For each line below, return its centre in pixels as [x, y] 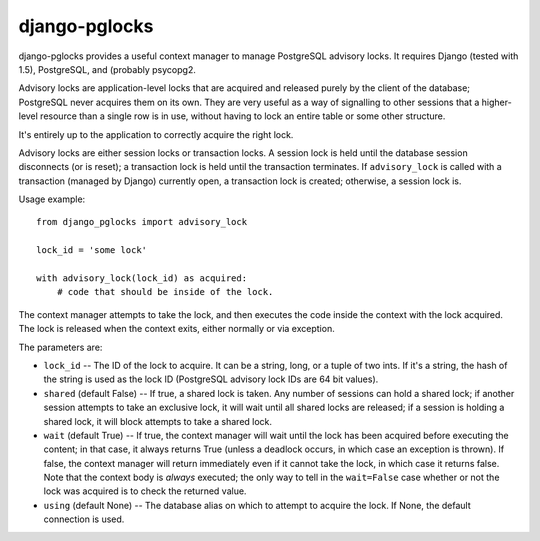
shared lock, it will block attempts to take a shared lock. [158, 421]
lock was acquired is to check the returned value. [145, 491]
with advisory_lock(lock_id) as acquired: [142, 278]
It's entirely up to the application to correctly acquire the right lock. [156, 134]
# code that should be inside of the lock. [165, 292]
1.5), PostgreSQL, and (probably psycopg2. [107, 69]
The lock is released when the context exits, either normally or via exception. [176, 329]
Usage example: [52, 199]
